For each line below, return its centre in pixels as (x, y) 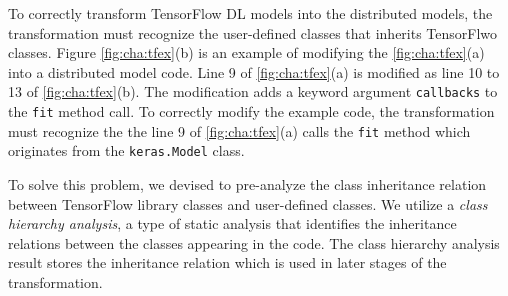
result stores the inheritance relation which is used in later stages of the (227, 262)
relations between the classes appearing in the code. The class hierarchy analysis (254, 242)
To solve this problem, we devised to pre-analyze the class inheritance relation (247, 184)
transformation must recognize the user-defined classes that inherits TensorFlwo (253, 32)
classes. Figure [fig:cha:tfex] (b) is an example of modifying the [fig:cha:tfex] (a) (246, 52)
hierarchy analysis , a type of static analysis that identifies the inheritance (232, 223)
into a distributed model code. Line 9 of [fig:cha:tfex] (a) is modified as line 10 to (254, 71)
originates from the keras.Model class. (126, 150)
